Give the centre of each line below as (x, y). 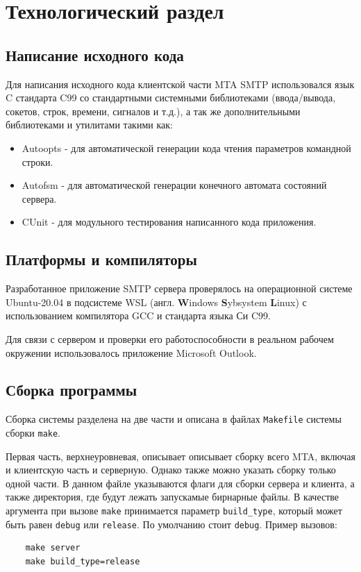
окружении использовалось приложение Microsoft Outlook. (131, 352)
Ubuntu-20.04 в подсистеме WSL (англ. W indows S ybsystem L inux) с (156, 302)
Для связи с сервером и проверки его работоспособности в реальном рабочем (170, 338)
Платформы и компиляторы (101, 259)
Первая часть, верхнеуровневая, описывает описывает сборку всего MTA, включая (180, 456)
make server (53, 548)
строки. (37, 161)
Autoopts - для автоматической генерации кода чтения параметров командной (186, 148)
